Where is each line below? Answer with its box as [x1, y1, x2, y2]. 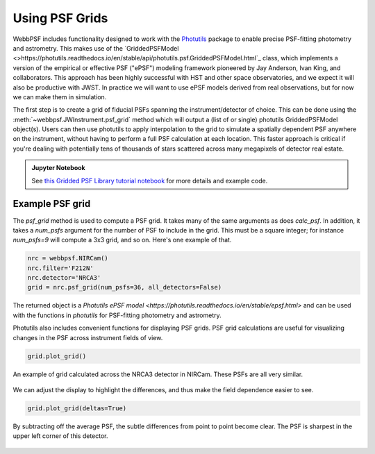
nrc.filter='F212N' [27, 264, 94, 272]
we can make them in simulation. [12, 92, 107, 101]
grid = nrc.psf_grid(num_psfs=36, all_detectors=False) [27, 283, 222, 292]
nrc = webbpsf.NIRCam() [27, 254, 109, 262]
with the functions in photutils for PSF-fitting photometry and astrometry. [12, 311, 222, 319]
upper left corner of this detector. [12, 432, 108, 440]
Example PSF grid [12, 198, 91, 210]
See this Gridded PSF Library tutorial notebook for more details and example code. [31, 176, 268, 185]
